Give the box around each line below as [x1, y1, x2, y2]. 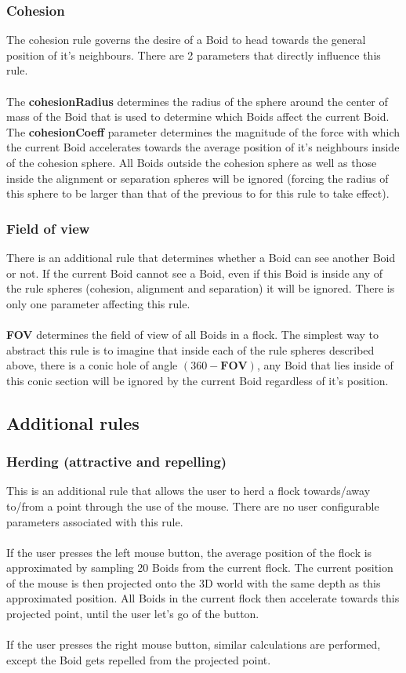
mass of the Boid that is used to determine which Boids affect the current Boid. [6, 108, 390, 125]
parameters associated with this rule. [6, 513, 183, 529]
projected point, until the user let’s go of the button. [6, 606, 259, 622]
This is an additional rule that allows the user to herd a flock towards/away [6, 482, 371, 499]
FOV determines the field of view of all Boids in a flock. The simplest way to [6, 326, 379, 342]
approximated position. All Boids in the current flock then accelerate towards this [6, 590, 400, 606]
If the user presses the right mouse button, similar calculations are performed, [6, 636, 381, 653]
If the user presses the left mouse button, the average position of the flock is [6, 544, 372, 560]
